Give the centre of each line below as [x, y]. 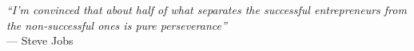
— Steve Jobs [40, 40]
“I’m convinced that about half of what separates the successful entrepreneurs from [207, 9]
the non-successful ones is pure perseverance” [117, 25]
